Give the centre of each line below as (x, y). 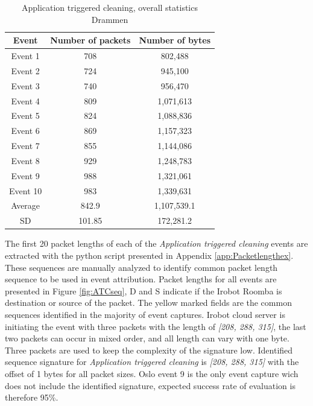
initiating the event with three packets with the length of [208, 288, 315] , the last (156, 326)
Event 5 (25, 116)
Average (26, 205)
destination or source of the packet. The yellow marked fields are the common (148, 303)
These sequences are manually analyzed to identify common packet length (141, 267)
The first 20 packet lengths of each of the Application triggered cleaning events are (156, 243)
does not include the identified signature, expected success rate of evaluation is (150, 385)
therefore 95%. (32, 397)
